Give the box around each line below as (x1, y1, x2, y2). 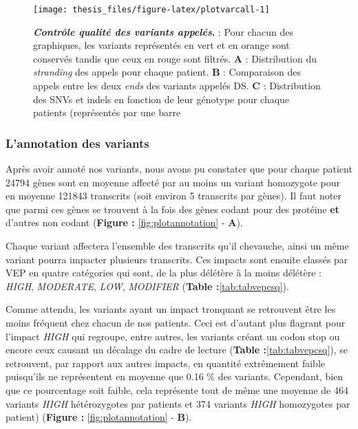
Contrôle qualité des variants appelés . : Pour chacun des (33, 24, 294, 38)
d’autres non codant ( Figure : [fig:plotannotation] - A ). (6, 215, 243, 230)
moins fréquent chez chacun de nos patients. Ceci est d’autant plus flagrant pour (6, 315, 346, 329)
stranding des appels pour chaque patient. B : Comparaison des (33, 65, 302, 79)
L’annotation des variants (6, 134, 149, 151)
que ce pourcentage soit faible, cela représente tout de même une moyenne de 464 (6, 382, 348, 397)
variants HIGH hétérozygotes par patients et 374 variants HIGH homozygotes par (6, 396, 350, 410)
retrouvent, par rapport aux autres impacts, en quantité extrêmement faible (6, 355, 326, 370)
